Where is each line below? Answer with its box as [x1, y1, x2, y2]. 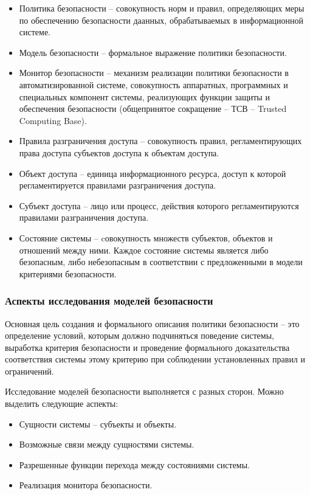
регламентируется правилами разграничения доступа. [19, 179, 216, 192]
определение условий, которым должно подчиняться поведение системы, [5, 329, 274, 342]
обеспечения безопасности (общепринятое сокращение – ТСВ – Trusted [19, 102, 287, 115]
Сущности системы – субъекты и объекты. [19, 417, 177, 430]
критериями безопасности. [19, 267, 117, 280]
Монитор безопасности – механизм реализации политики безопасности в [19, 66, 289, 79]
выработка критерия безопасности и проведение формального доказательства [5, 341, 290, 353]
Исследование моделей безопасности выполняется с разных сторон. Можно [5, 385, 284, 398]
